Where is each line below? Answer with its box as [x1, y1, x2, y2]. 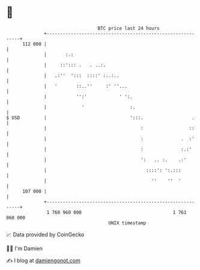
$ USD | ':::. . [6, 114, 195, 121]
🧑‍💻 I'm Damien [6, 245, 43, 252]
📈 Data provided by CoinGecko [6, 231, 85, 238]
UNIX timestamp [108, 219, 147, 226]
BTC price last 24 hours [97, 25, 160, 31]
